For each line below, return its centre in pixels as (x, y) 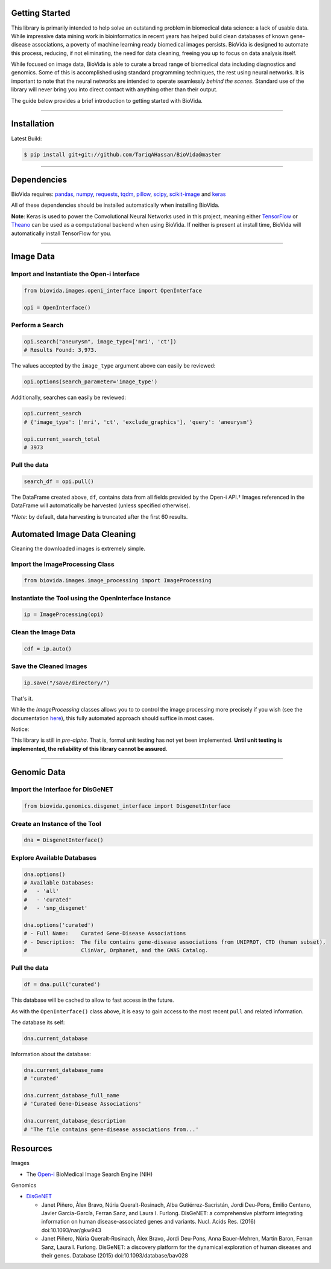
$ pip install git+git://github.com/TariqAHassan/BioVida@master (122, 154)
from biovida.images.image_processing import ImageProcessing (118, 581)
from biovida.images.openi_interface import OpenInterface (113, 291)
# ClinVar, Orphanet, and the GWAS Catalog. (116, 950)
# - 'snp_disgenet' (56, 908)
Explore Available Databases (54, 857)
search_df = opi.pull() (59, 482)
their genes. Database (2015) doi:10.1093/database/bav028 (115, 1256)
